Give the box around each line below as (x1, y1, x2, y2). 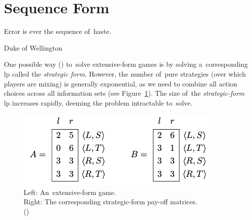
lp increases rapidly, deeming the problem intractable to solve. (4, 97, 192, 108)
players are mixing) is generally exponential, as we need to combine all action (4, 78, 237, 88)
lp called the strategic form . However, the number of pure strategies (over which (4, 68, 246, 79)
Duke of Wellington (4, 42, 63, 53)
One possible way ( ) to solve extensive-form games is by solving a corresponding (4, 59, 248, 69)
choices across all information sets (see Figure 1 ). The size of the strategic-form (4, 88, 245, 98)
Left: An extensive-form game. (24, 187, 116, 197)
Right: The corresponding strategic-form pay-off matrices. (24, 196, 197, 207)
